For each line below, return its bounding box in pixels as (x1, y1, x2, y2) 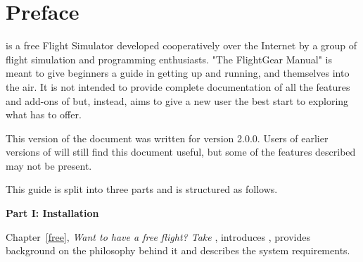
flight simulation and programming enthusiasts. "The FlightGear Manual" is (6, 51, 332, 66)
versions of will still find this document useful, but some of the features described (6, 144, 356, 159)
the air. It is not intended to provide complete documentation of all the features (6, 79, 350, 94)
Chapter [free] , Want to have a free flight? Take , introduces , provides (6, 229, 310, 244)
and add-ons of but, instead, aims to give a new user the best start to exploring (6, 93, 349, 108)
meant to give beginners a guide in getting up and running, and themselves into (6, 65, 350, 80)
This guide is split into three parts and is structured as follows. (6, 182, 278, 196)
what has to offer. (6, 107, 82, 122)
